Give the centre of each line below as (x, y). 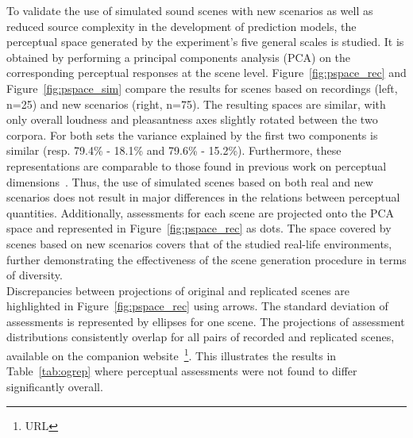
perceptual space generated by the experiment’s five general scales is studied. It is (205, 42)
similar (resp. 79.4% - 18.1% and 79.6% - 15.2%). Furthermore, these (174, 150)
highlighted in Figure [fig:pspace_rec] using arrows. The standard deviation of (197, 306)
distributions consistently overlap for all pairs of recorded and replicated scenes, (201, 337)
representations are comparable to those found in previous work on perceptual (197, 165)
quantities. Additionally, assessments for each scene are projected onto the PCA (201, 212)
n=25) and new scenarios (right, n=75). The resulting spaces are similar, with (196, 104)
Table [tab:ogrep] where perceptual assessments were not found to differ (182, 371)
